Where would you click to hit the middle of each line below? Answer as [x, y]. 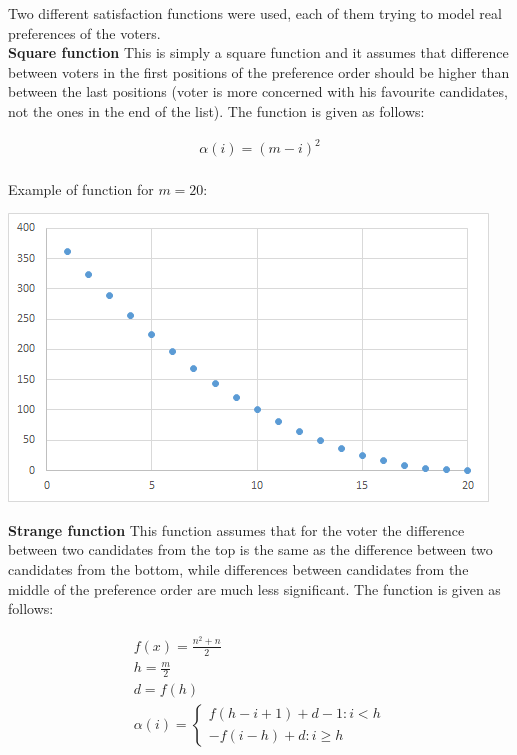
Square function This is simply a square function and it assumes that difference [258, 52]
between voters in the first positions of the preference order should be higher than [259, 71]
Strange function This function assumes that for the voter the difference [236, 529]
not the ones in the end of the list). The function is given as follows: [216, 110]
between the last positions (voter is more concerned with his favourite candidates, [258, 91]
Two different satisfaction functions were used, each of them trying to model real [255, 13]
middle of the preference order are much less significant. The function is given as [254, 588]
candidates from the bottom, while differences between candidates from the [238, 569]
